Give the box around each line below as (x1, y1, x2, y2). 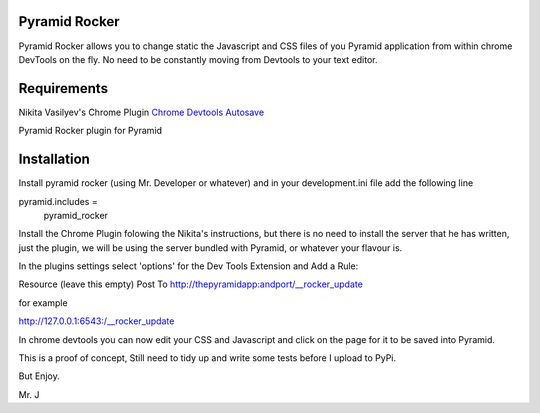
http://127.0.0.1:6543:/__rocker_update (18, 315, 175, 327)
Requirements (18, 80, 109, 97)
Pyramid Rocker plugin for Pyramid (18, 125, 163, 137)
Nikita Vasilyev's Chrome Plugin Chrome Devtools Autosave (18, 106, 265, 118)
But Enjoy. (18, 370, 60, 382)
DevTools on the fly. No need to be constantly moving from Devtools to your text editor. (18, 53, 379, 65)
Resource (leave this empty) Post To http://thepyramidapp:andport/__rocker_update (18, 278, 364, 290)
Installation (18, 151, 90, 168)
